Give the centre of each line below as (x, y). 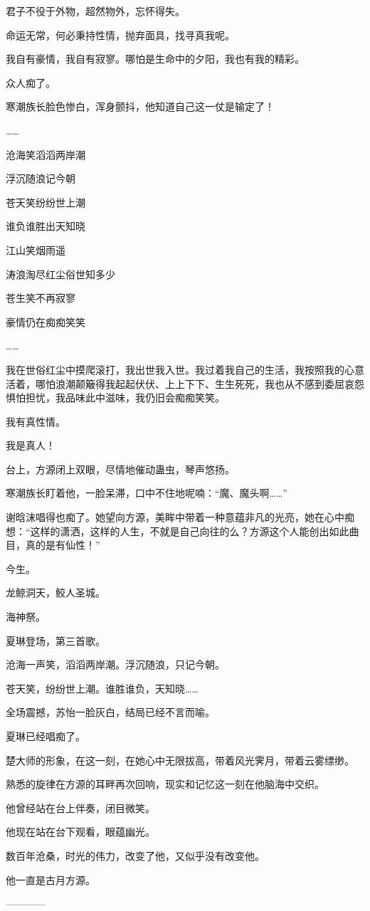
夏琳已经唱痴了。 (46, 736)
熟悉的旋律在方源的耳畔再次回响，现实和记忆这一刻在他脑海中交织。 (165, 784)
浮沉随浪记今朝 (41, 178)
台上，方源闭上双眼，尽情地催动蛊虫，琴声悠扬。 (120, 469)
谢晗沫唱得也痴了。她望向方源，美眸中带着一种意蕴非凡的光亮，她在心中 (175, 517)
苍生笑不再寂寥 (41, 298)
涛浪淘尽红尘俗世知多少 (60, 274)
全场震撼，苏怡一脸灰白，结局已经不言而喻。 (110, 712)
